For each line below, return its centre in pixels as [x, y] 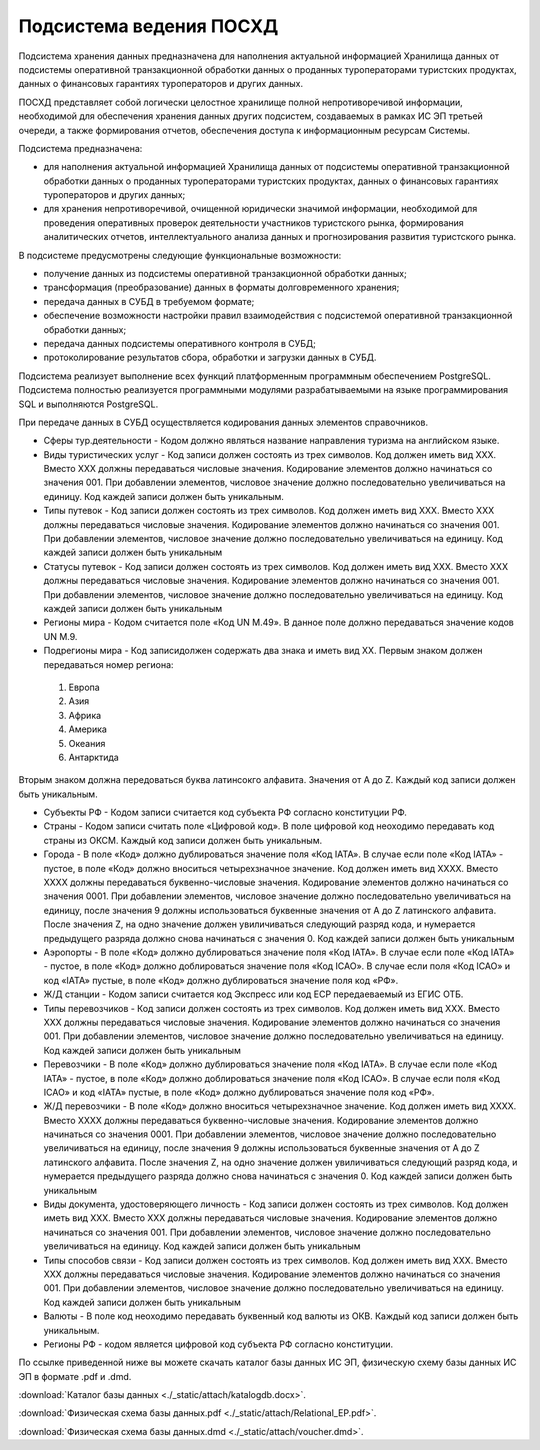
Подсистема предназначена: [80, 148]
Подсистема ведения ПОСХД [148, 26]
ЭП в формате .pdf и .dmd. [75, 1376]
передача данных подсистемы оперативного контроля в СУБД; [180, 343]
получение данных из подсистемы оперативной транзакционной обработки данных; [225, 274]
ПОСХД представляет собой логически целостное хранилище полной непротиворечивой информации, [241, 102]
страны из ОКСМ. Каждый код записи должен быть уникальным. [183, 840]
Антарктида [93, 757]
